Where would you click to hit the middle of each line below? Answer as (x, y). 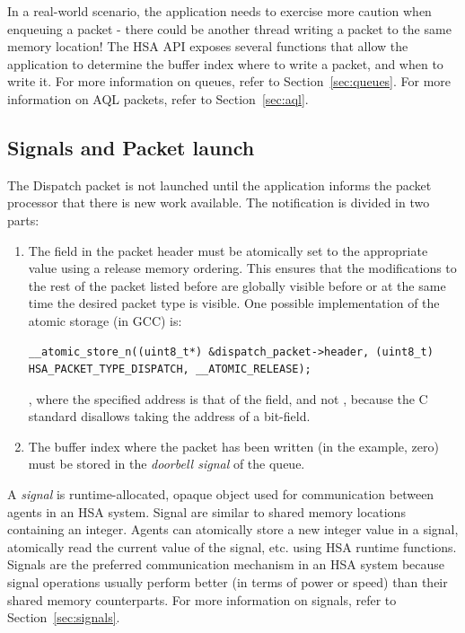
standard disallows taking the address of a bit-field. (169, 416)
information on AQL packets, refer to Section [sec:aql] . (158, 98)
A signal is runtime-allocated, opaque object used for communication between (221, 494)
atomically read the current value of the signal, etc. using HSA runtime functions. (232, 546)
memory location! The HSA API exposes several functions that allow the (208, 46)
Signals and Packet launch (131, 147)
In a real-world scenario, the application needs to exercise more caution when (219, 11)
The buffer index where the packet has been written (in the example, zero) (233, 446)
